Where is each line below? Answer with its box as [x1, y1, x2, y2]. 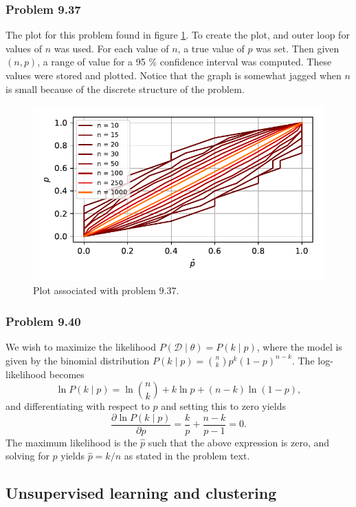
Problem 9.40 [5, 312, 81, 329]
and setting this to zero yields [161, 399, 287, 413]
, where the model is [256, 339, 342, 353]
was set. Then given [256, 41, 340, 55]
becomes [49, 366, 85, 381]
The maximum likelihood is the [5, 435, 137, 449]
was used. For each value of [54, 41, 169, 55]
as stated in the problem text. [124, 448, 250, 463]
